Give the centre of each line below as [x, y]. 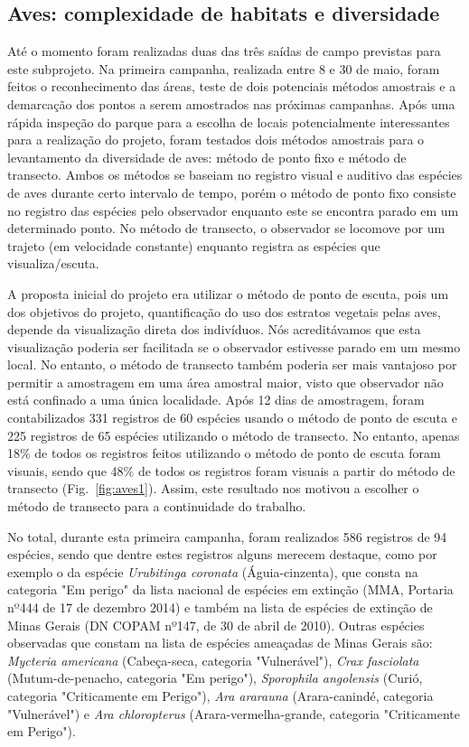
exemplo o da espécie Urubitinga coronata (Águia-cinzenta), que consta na [213, 571]
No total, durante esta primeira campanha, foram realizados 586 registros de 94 [227, 536]
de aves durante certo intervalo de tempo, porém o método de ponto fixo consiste [232, 192]
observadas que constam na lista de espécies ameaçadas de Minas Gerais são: [220, 643]
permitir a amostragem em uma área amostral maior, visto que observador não [225, 382]
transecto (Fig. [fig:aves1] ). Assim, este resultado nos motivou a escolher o [213, 488]
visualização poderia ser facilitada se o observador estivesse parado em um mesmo [234, 346]
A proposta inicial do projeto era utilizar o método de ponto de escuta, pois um [228, 293]
